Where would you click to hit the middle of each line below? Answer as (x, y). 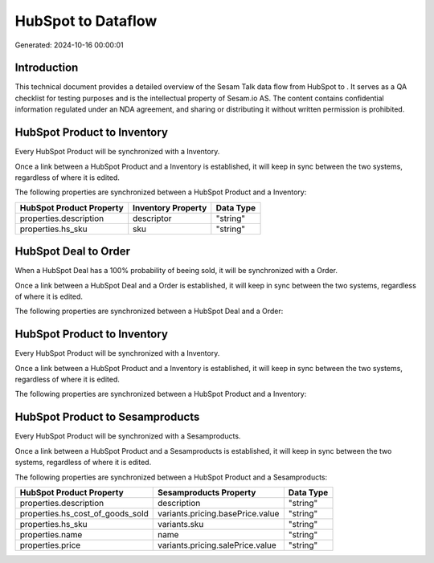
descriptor (152, 218)
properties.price (50, 545)
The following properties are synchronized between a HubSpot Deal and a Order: (149, 311)
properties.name (51, 534)
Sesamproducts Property (207, 492)
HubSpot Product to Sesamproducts (107, 417)
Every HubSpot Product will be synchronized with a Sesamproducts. (128, 436)
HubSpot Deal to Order (73, 252)
